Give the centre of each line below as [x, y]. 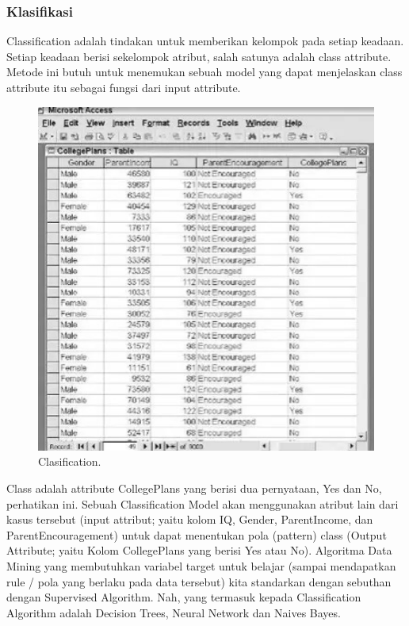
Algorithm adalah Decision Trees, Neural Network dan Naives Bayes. [174, 612]
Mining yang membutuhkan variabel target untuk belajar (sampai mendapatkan [201, 565]
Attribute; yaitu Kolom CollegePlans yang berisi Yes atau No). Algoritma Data [199, 550]
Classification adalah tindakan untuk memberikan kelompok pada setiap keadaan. [205, 41]
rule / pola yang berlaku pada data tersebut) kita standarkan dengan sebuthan [199, 581]
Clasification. [70, 461]
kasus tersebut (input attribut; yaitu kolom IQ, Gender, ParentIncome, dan [190, 519]
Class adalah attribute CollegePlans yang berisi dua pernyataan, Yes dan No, [194, 488]
